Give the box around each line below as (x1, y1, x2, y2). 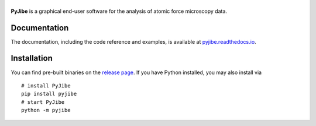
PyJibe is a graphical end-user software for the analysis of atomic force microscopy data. (11, 8, 228, 15)
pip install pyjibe (21, 90, 77, 97)
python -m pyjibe (21, 107, 71, 114)
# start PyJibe (21, 99, 65, 105)
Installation (11, 53, 53, 64)
